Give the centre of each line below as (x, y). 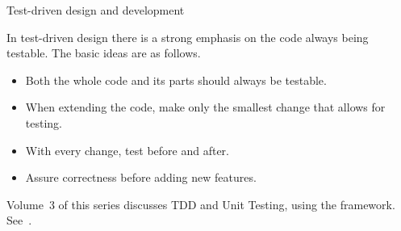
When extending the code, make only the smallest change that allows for (205, 107)
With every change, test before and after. (127, 150)
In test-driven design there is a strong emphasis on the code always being (188, 37)
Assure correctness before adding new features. (141, 177)
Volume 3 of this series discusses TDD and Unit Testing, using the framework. (201, 204)
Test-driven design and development (96, 10)
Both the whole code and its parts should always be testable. (176, 80)
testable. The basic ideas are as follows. (104, 53)
